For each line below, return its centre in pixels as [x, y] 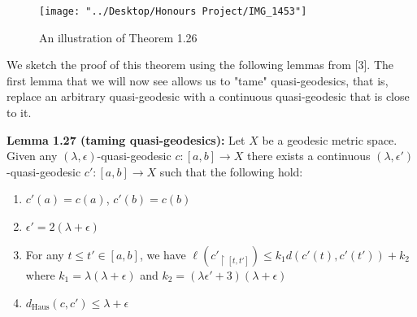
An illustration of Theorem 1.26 [118, 37]
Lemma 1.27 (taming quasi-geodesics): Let [126, 139]
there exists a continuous [308, 156]
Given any [32, 156]
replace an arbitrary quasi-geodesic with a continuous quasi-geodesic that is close [208, 96]
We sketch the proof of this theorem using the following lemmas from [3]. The [200, 65]
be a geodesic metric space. [330, 139]
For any [45, 254]
